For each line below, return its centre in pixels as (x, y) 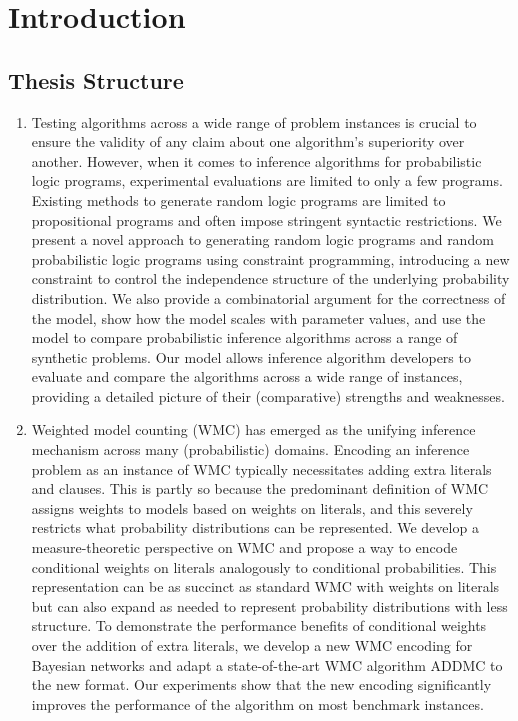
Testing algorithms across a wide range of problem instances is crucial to (254, 121)
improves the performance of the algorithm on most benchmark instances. (257, 703)
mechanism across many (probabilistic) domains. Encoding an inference (250, 449)
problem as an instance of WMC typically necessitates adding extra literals (261, 468)
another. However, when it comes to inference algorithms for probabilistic (256, 160)
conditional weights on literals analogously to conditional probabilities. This (264, 566)
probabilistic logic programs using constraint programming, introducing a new (270, 258)
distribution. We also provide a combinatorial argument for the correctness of (268, 297)
